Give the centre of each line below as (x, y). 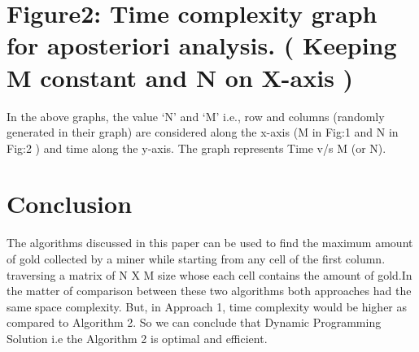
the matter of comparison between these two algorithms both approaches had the (209, 291)
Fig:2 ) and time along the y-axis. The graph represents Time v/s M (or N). (196, 148)
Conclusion (70, 204)
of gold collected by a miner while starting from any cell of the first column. (196, 259)
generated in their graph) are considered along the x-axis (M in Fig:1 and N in (203, 132)
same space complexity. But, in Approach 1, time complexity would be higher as (207, 306)
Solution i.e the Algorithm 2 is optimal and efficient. (137, 338)
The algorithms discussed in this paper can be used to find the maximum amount (210, 243)
